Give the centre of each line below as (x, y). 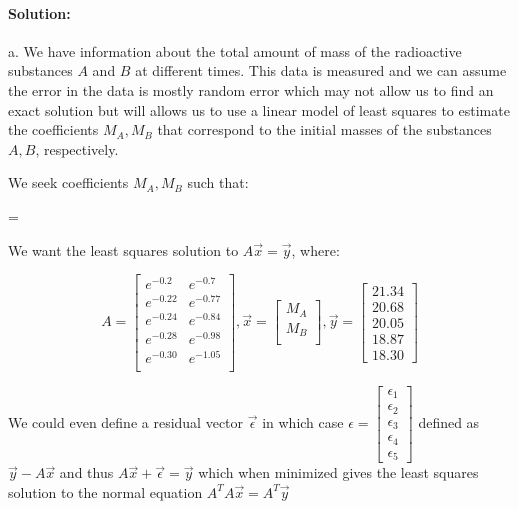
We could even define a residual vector (126, 421)
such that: (218, 182)
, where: (315, 249)
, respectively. (77, 148)
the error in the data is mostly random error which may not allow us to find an (251, 89)
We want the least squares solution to (123, 249)
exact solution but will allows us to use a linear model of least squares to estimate (259, 109)
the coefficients (53, 129)
